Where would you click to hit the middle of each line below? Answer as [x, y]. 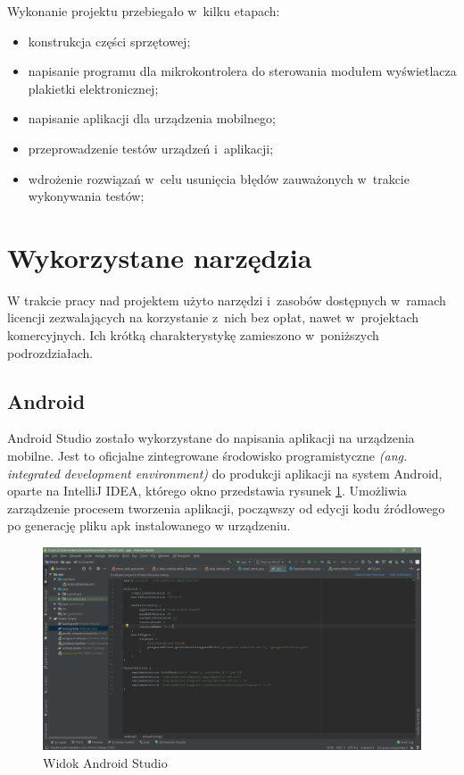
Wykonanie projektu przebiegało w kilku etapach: [144, 11]
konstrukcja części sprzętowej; [109, 41]
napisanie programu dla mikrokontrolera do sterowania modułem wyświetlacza [242, 71]
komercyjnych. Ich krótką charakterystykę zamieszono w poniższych [193, 335]
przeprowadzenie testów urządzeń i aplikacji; [151, 148]
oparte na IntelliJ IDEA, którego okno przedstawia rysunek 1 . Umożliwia [207, 491]
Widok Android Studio [105, 762]
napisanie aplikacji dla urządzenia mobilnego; [152, 118]
